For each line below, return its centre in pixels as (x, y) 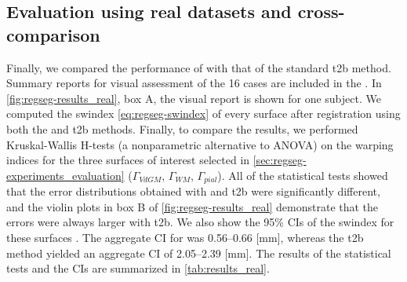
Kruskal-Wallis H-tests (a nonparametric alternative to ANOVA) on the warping (200, 144)
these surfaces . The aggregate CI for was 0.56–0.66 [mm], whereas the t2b (185, 237)
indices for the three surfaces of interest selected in (128, 160)
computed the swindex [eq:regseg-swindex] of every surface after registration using (203, 114)
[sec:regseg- (280, 160)
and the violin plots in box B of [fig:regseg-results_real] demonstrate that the (193, 206)
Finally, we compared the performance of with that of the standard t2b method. (199, 67)
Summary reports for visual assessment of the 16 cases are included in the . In (194, 83)
